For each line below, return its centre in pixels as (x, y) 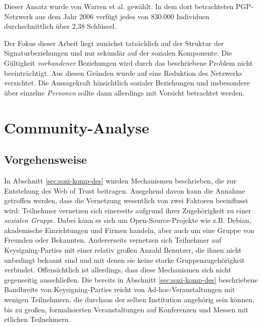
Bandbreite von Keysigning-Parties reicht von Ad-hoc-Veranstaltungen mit (120, 289)
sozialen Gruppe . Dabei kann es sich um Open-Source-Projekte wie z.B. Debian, (128, 220)
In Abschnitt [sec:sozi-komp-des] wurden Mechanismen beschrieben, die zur (120, 180)
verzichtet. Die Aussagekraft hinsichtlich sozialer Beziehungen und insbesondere (127, 83)
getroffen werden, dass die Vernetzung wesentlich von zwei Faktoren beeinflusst (126, 200)
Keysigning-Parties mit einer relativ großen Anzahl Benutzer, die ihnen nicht (123, 250)
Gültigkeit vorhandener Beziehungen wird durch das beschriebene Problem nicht (128, 62)
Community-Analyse (77, 127)
